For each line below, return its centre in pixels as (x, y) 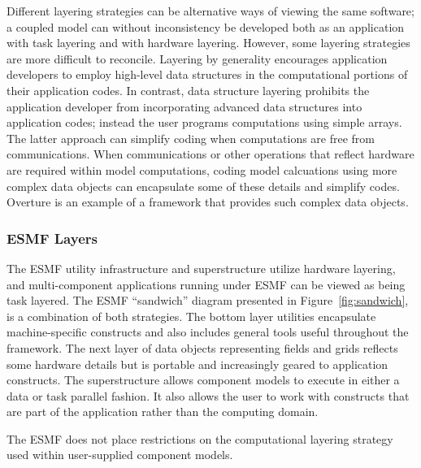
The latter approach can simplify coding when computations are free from (191, 138)
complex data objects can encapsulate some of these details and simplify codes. (203, 186)
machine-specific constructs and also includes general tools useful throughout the (208, 332)
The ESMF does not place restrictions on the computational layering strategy (200, 438)
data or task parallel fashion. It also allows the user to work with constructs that (208, 395)
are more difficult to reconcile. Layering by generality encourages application (197, 58)
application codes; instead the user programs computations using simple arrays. (204, 122)
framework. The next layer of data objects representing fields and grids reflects (202, 347)
